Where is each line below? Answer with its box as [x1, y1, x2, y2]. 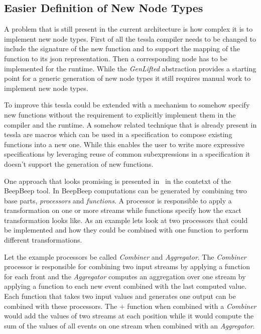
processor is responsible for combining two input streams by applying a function [4, 261, 250, 272]
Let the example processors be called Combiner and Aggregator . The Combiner [4, 251, 246, 262]
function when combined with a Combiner [127, 300, 256, 311]
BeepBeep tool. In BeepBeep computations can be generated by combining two [4, 185, 247, 196]
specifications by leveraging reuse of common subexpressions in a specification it [4, 149, 250, 159]
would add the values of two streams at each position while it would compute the [4, 310, 254, 321]
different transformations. [4, 235, 82, 245]
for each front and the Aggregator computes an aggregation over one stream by [4, 271, 246, 281]
